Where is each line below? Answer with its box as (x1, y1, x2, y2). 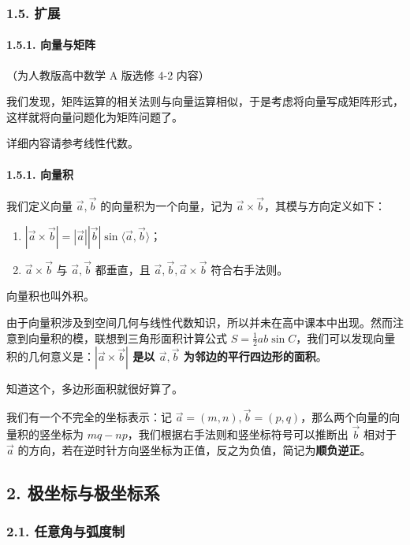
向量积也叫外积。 (6, 287, 95, 304)
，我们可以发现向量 (296, 329, 396, 346)
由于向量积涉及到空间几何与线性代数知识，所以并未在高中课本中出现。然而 (6, 314, 393, 331)
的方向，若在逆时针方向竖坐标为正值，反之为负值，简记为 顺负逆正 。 (17, 441, 371, 458)
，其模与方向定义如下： (263, 198, 386, 214)
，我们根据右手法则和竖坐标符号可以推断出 (127, 426, 348, 443)
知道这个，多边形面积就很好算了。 (6, 380, 183, 397)
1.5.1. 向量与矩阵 (6, 36, 95, 53)
